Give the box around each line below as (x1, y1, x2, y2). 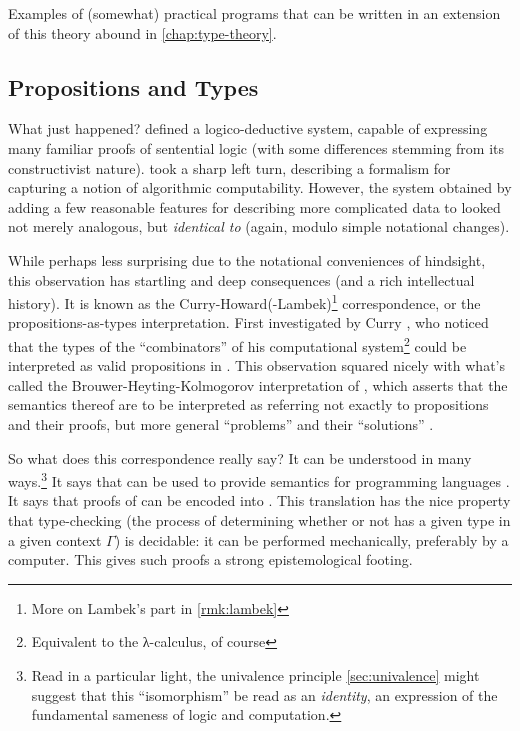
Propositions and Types (8, 71, 259, 102)
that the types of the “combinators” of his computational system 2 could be (8, 332, 467, 356)
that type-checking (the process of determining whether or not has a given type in (8, 510, 511, 531)
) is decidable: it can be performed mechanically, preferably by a (114, 529, 509, 550)
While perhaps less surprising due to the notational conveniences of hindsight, (8, 249, 486, 270)
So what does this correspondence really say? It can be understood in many (8, 447, 472, 468)
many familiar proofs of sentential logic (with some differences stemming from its (8, 137, 505, 158)
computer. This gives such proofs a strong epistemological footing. (8, 549, 413, 570)
